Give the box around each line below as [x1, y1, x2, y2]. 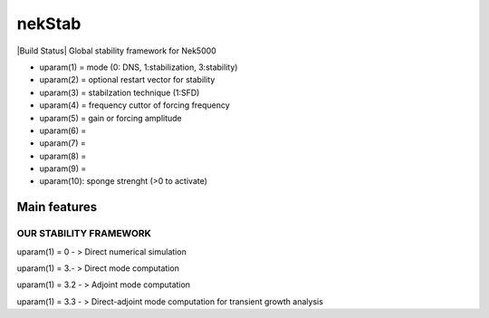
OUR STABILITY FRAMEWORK [16, 227, 152, 240]
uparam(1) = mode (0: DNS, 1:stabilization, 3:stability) [39, 62, 238, 72]
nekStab [16, 14, 81, 34]
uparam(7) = [39, 138, 86, 149]
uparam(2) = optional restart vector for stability [39, 74, 216, 85]
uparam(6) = [39, 125, 87, 136]
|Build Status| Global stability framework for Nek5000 [16, 45, 216, 56]
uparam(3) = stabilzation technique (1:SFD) [39, 87, 200, 98]
